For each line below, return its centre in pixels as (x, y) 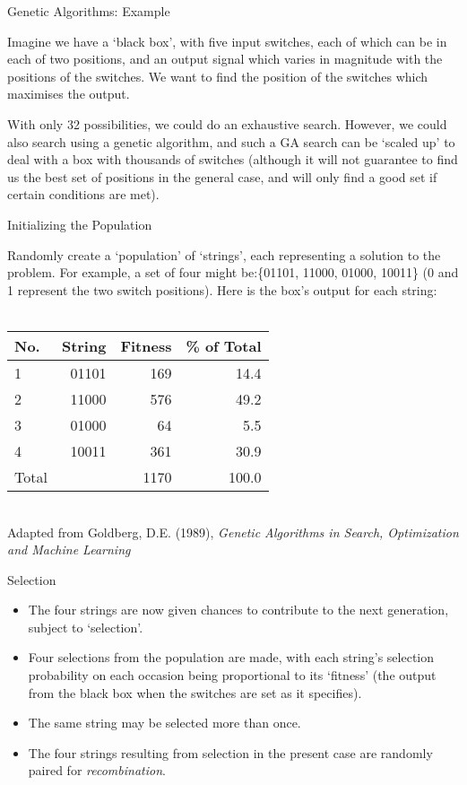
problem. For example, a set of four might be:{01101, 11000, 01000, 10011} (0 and (233, 272)
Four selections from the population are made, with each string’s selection (231, 657)
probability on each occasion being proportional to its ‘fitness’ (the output (232, 675)
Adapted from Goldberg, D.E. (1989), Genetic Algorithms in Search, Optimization (233, 532)
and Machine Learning (69, 549)
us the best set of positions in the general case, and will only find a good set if (222, 176)
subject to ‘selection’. (86, 627)
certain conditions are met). (83, 194)
